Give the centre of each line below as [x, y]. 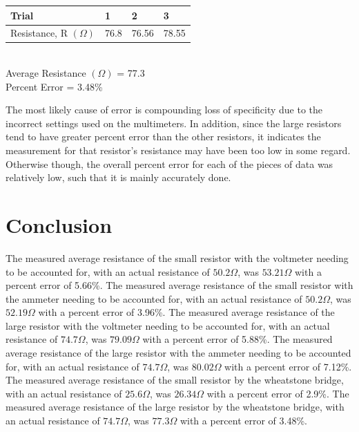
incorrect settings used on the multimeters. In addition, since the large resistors [174, 123]
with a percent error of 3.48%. [243, 421]
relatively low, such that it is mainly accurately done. [118, 177]
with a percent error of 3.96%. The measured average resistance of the [186, 312]
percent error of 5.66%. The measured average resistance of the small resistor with [179, 285]
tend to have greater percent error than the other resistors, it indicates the [163, 137]
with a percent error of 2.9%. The [278, 393]
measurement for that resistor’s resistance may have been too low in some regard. [178, 150]
